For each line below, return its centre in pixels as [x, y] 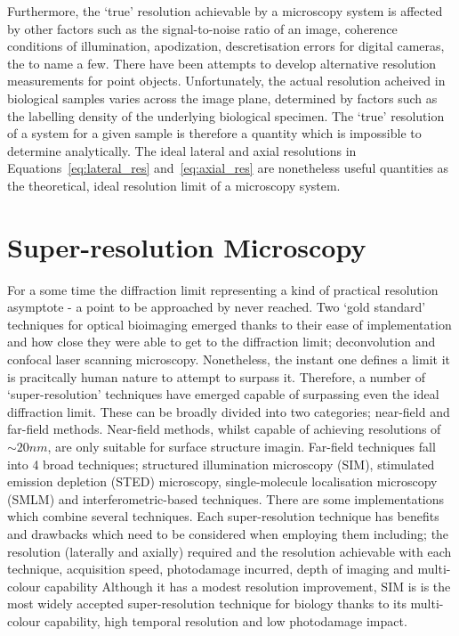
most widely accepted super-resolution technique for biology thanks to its [207, 603]
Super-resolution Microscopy [187, 246]
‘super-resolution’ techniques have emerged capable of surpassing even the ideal [223, 394]
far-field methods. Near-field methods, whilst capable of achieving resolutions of [224, 429]
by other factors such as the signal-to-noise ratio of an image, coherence [202, 28]
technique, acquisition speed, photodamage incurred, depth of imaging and [210, 569]
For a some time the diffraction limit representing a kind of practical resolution [223, 289]
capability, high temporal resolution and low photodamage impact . [226, 620]
